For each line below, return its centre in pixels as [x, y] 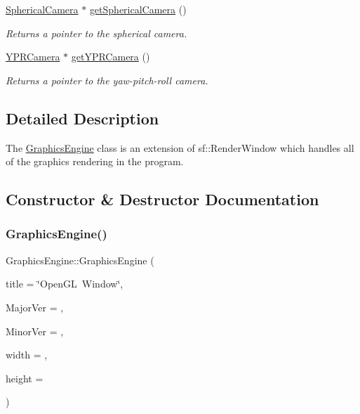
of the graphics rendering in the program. [95, 161]
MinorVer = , [35, 331]
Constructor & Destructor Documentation [162, 199]
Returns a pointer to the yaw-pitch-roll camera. [107, 80]
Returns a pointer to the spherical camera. [96, 33]
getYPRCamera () [111, 57]
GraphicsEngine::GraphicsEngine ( [80, 260]
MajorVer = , [35, 307]
